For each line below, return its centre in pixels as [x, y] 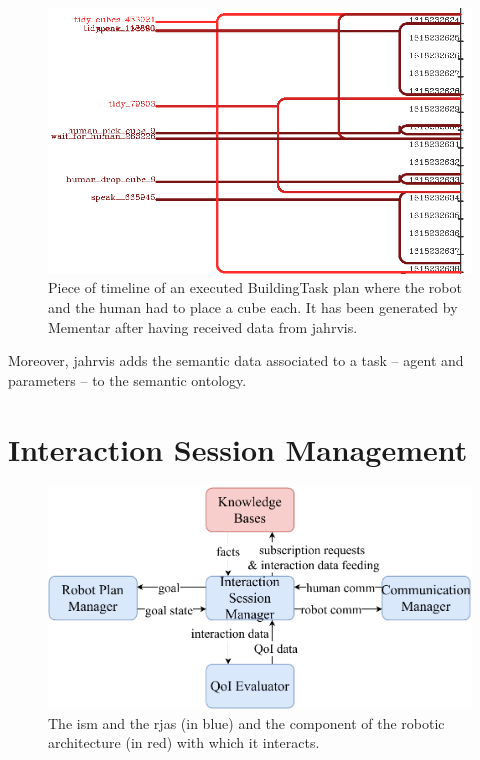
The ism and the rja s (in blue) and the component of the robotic [246, 722]
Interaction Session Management [238, 448]
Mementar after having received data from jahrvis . [203, 326]
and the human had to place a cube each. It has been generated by [253, 306]
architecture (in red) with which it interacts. [184, 742]
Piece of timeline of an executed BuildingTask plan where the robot [255, 287]
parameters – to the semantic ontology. [127, 379]
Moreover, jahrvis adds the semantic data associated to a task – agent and [236, 360]
